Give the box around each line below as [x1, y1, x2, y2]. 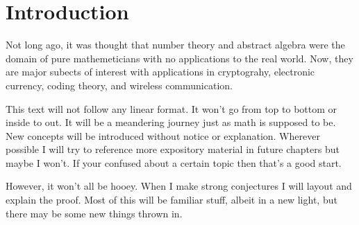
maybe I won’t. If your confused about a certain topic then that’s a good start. [6, 155, 342, 170]
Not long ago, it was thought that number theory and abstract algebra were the [6, 37, 345, 52]
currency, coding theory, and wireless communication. [6, 78, 233, 92]
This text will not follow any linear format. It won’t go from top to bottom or [6, 101, 337, 116]
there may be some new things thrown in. [6, 206, 183, 220]
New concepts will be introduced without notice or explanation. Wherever [6, 128, 320, 143]
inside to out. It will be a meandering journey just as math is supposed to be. [6, 115, 336, 129]
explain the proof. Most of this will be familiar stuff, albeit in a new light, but [6, 192, 337, 207]
